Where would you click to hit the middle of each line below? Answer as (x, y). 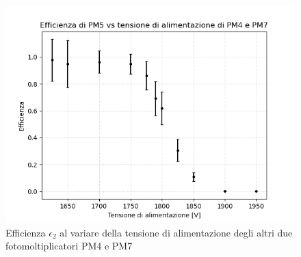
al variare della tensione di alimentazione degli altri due (176, 232)
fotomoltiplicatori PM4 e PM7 (69, 246)
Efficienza (26, 232)
